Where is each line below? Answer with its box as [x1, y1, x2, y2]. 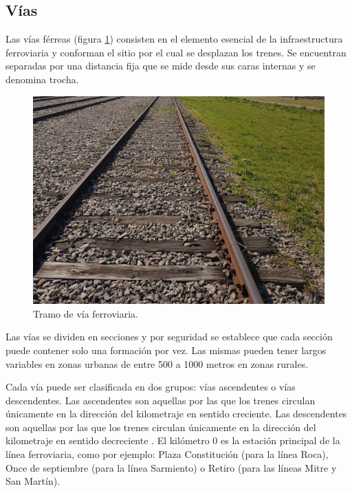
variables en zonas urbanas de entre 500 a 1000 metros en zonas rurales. [5, 356, 309, 371]
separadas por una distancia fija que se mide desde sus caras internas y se [5, 58, 316, 73]
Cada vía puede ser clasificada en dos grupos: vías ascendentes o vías [5, 380, 296, 394]
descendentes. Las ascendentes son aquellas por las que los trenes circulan [5, 393, 316, 407]
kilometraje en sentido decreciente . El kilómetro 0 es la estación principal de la [5, 433, 340, 448]
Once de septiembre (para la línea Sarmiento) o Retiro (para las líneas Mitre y [5, 460, 337, 474]
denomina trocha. [5, 72, 79, 86]
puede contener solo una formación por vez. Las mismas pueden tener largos [5, 342, 327, 357]
